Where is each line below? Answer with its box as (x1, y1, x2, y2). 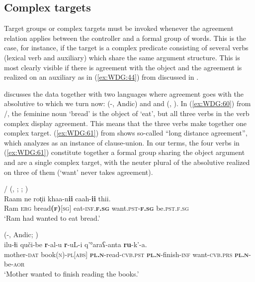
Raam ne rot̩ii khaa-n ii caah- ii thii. (4, 193, 111, 203)
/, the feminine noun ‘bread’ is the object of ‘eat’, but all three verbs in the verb (4, 108, 250, 118)
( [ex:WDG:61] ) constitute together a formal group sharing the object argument (4, 147, 245, 157)
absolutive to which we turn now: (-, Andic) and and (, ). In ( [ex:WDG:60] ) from (4, 98, 251, 109)
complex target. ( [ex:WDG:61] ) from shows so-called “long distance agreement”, (4, 128, 248, 138)
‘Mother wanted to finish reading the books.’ (4, 268, 139, 279)
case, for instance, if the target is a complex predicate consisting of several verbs (4, 42, 249, 53)
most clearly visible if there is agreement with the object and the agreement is (4, 62, 242, 72)
